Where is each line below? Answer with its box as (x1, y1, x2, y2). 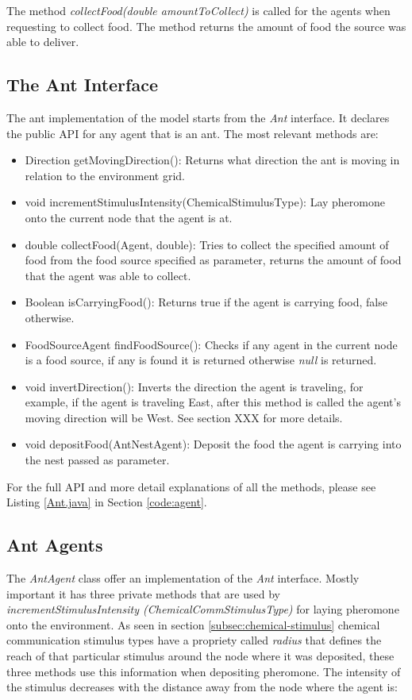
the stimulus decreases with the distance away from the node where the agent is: (6, 679, 398, 695)
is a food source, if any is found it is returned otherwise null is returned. (25, 352, 377, 368)
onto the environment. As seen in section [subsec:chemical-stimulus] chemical (6, 616, 380, 633)
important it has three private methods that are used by (6, 585, 280, 602)
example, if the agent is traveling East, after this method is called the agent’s (25, 394, 401, 410)
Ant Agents (6, 533, 103, 557)
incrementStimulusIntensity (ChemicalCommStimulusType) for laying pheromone (6, 601, 399, 617)
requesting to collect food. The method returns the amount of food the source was (6, 17, 406, 34)
